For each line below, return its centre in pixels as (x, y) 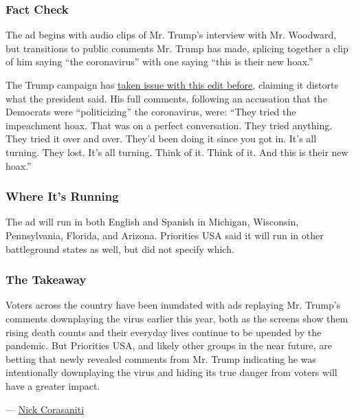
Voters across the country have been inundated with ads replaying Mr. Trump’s (173, 305)
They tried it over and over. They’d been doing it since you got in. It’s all (161, 139)
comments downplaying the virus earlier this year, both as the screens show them (177, 318)
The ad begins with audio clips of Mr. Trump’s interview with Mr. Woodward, (171, 35)
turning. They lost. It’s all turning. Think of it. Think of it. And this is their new (177, 152)
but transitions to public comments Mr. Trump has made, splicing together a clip (177, 48)
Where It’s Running (62, 196)
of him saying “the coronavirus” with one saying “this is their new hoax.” (159, 62)
